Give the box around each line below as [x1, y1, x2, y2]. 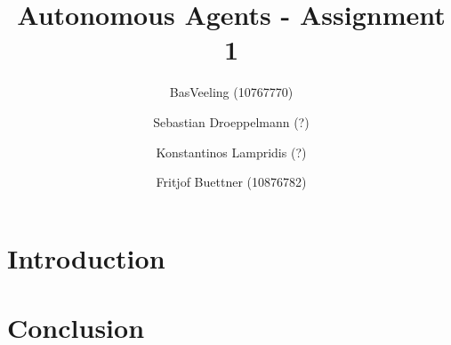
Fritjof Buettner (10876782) [156, 172, 307, 191]
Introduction [7, 239, 165, 276]
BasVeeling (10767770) [169, 83, 294, 101]
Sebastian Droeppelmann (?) [153, 112, 310, 131]
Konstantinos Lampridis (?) [156, 142, 307, 161]
